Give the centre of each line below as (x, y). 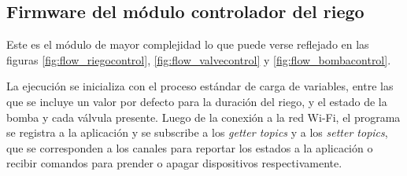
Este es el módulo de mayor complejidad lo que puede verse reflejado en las (188, 44)
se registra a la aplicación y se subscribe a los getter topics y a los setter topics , (197, 132)
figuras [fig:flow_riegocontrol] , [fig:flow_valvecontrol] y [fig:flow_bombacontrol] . (199, 59)
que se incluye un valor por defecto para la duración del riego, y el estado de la (197, 101)
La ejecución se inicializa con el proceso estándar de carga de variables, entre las (200, 86)
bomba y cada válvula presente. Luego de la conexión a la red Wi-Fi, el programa (203, 117)
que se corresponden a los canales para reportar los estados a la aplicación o (190, 147)
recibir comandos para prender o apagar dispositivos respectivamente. (174, 163)
